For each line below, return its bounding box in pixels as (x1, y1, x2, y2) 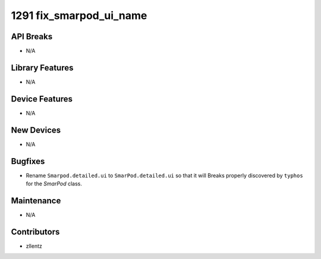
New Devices (11, 125, 61, 135)
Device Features (11, 94, 73, 104)
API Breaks (11, 31, 53, 42)
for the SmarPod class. (26, 180, 83, 187)
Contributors (11, 226, 60, 237)
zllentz (26, 242, 43, 249)
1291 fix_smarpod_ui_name (11, 9, 147, 22)
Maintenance (11, 195, 61, 206)
